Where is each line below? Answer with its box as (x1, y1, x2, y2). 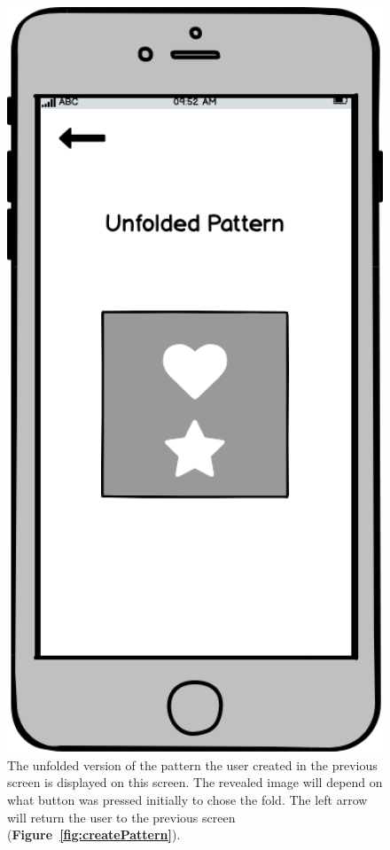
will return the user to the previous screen (7, 807, 236, 826)
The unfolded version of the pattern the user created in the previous (7, 755, 378, 774)
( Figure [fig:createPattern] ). (7, 825, 181, 844)
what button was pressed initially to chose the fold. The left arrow (7, 791, 368, 809)
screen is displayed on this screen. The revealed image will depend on (7, 773, 383, 792)
